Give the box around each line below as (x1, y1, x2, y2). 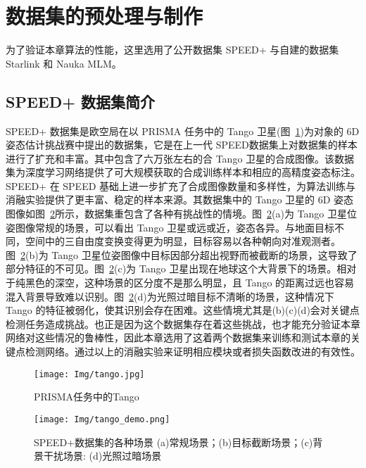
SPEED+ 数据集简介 (6, 90, 156, 112)
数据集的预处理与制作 (6, 1, 203, 30)
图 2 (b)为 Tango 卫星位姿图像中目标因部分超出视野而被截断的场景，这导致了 (6, 247, 358, 262)
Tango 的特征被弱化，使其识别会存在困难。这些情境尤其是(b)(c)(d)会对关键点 (6, 303, 360, 317)
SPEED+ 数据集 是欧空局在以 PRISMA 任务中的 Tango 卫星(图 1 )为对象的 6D (6, 123, 360, 138)
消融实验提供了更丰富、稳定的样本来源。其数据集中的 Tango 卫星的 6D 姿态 (6, 192, 354, 207)
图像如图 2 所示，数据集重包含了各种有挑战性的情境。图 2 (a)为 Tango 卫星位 (6, 206, 357, 221)
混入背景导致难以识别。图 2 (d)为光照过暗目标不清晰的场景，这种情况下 (6, 289, 334, 303)
